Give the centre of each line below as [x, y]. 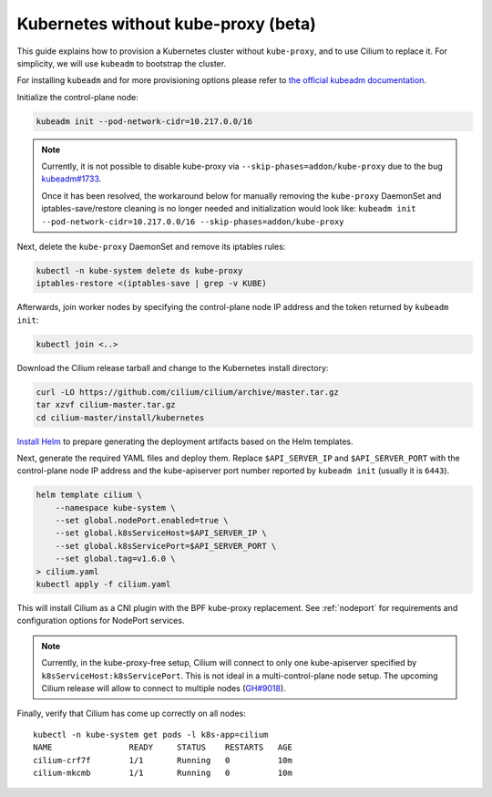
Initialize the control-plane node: [77, 97]
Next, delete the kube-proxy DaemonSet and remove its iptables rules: [151, 247]
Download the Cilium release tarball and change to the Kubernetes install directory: [173, 367]
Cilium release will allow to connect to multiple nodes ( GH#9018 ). [164, 688]
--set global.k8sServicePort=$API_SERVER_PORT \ [166, 546]
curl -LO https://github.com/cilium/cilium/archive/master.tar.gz [187, 392]
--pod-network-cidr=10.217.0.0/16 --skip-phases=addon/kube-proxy [193, 222]
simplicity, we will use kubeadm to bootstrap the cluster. [122, 63]
